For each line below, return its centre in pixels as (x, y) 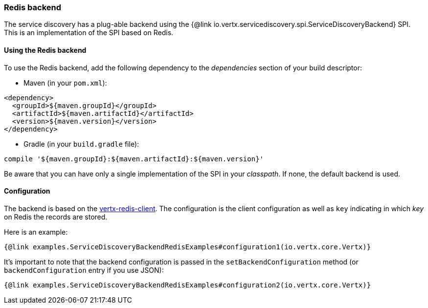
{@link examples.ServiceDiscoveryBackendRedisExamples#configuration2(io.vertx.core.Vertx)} (188, 285)
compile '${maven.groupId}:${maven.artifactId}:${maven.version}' (134, 159)
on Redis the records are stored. (56, 217)
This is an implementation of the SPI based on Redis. (89, 33)
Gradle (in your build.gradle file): (81, 144)
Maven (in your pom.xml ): (65, 83)
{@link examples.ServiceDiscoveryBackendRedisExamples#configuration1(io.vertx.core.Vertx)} (188, 247)
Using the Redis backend (45, 50)
